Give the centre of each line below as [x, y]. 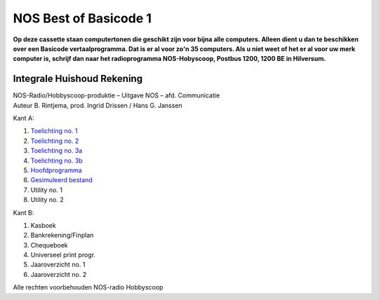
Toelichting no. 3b [57, 161]
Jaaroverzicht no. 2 [59, 274]
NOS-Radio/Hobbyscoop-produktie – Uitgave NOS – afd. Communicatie [117, 95]
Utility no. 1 [47, 190]
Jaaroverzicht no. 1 [58, 265]
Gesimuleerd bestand [61, 180]
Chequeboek [49, 245]
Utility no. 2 [47, 200]
